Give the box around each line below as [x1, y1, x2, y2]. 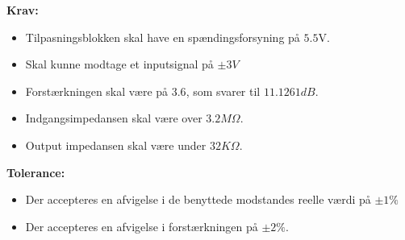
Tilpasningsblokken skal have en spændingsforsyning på [25, 28, 300, 45]
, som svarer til [186, 82, 261, 99]
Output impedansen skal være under [25, 136, 207, 153]
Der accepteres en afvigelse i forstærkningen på [25, 217, 258, 234]
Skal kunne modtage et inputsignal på [25, 56, 214, 72]
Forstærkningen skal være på [25, 82, 169, 99]
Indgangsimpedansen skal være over [25, 110, 202, 126]
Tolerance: [6, 163, 65, 180]
